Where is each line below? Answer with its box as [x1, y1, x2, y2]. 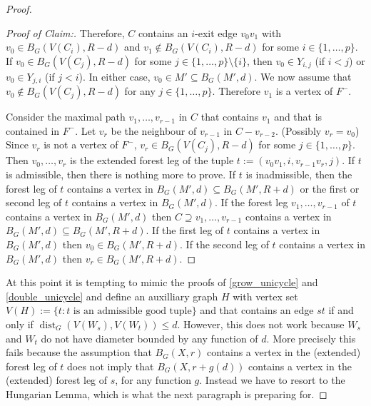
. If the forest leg [215, 195, 288, 210]
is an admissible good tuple [73, 306, 192, 317]
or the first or [300, 181, 360, 196]
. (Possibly [275, 123, 322, 138]
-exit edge [195, 25, 238, 40]
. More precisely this [266, 330, 356, 345]
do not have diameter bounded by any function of [41, 330, 258, 345]
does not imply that [67, 358, 154, 373]
